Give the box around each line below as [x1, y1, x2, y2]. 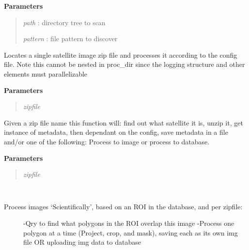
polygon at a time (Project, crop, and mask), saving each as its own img [23, 227, 238, 237]
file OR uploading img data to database [23, 237, 141, 247]
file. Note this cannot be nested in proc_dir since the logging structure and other [4, 59, 245, 69]
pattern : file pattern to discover [23, 33, 118, 44]
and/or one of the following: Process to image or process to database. [4, 136, 210, 146]
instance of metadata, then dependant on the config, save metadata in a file [4, 127, 228, 137]
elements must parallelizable [4, 68, 88, 78]
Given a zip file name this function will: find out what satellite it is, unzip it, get [4, 117, 243, 127]
